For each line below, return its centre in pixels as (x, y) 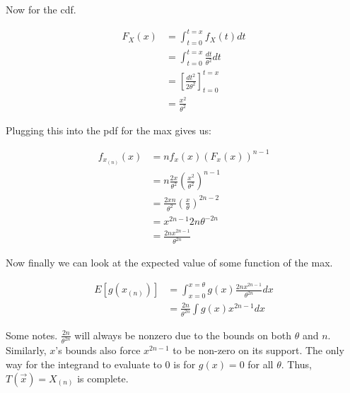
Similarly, (26, 350)
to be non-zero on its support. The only (258, 350)
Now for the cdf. (41, 9)
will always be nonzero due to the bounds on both (183, 335)
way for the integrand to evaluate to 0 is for (101, 364)
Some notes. (32, 335)
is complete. (103, 378)
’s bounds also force (98, 350)
